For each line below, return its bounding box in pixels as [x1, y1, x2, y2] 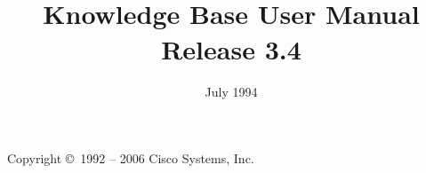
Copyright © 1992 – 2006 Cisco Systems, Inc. [7, 149, 254, 168]
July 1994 [205, 82, 258, 100]
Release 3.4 [161, 30, 301, 67]
